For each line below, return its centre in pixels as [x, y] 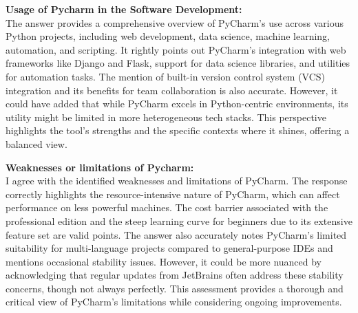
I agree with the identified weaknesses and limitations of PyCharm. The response [177, 181]
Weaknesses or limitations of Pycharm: [100, 167]
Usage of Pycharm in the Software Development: [124, 9]
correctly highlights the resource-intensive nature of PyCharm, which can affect [173, 194]
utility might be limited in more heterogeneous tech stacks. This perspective [166, 117]
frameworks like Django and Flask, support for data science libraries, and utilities [178, 63]
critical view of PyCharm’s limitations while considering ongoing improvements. [174, 302]
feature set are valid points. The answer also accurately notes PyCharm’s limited [176, 234]
